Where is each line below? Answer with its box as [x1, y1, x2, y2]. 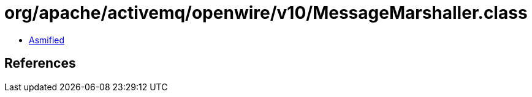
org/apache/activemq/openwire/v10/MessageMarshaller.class [4, 2, 528, 23]
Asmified [29, 34, 65, 45]
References [4, 56, 76, 71]
